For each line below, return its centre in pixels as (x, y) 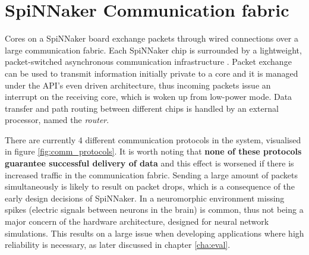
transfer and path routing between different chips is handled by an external (142, 108)
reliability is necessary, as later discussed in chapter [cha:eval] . (118, 245)
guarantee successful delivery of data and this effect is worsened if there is (149, 163)
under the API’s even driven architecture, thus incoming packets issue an (138, 85)
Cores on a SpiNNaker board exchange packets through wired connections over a (152, 38)
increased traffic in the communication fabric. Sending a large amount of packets (152, 174)
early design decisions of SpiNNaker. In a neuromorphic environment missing (145, 198)
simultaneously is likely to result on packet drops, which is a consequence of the (150, 186)
